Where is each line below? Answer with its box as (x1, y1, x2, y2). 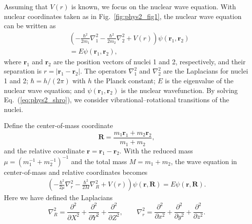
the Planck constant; (94, 75, 155, 86)
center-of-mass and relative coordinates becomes (4, 167, 148, 177)
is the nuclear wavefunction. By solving (121, 85, 238, 95)
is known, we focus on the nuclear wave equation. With (71, 1, 236, 11)
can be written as (4, 20, 56, 31)
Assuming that (4, 1, 48, 11)
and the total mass (71, 156, 127, 166)
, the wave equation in (171, 156, 237, 166)
